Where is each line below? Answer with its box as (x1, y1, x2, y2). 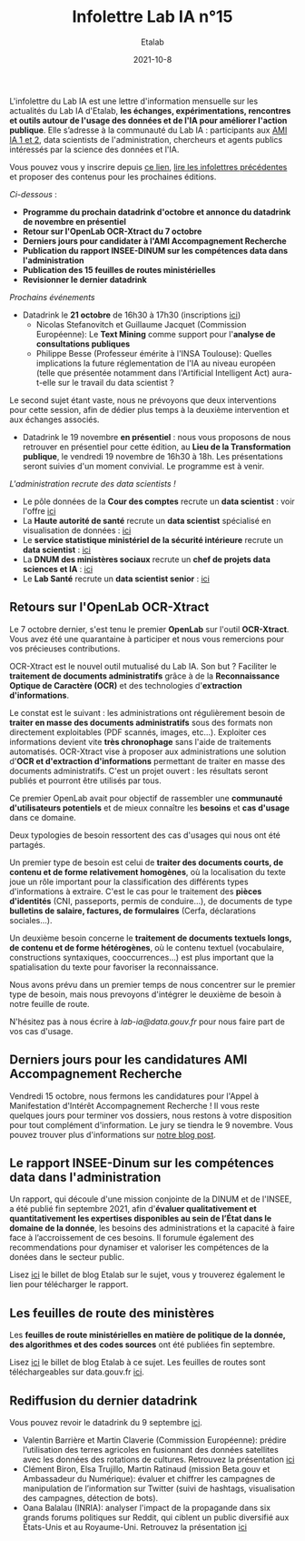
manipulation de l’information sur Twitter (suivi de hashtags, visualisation (22, 1483, 296, 1494)
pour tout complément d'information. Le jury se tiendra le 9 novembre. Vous (9, 1119, 293, 1130)
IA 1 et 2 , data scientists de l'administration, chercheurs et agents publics (9, 134, 283, 145)
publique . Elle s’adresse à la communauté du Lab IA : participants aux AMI (9, 125, 288, 136)
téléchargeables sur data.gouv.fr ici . (9, 1366, 145, 1377)
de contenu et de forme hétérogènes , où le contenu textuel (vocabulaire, (9, 942, 285, 952)
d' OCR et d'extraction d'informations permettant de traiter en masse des (9, 755, 286, 766)
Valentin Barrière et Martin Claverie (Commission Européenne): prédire (22, 1435, 288, 1445)
